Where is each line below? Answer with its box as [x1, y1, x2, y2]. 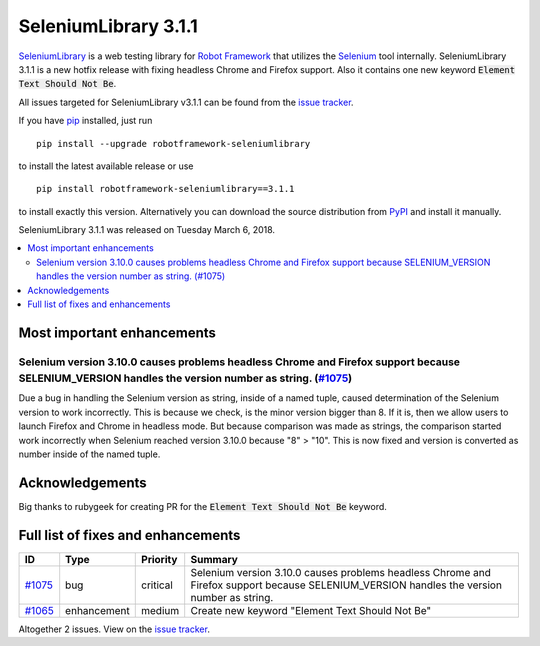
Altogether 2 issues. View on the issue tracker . [18, 623, 210, 635]
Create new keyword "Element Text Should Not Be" [190, 603, 432, 617]
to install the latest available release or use [18, 160, 194, 172]
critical [141, 578, 174, 592]
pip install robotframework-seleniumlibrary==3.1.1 [36, 183, 295, 195]
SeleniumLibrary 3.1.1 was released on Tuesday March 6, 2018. [18, 224, 275, 236]
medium [141, 603, 180, 617]
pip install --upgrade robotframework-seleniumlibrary [36, 138, 311, 149]
